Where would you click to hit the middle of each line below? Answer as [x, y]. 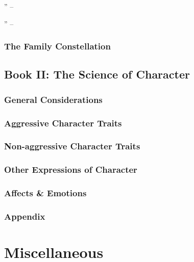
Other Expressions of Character [71, 169]
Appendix [25, 216]
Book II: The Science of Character [97, 74]
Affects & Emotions [45, 193]
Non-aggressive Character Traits [72, 146]
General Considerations [53, 99]
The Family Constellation [57, 46]
